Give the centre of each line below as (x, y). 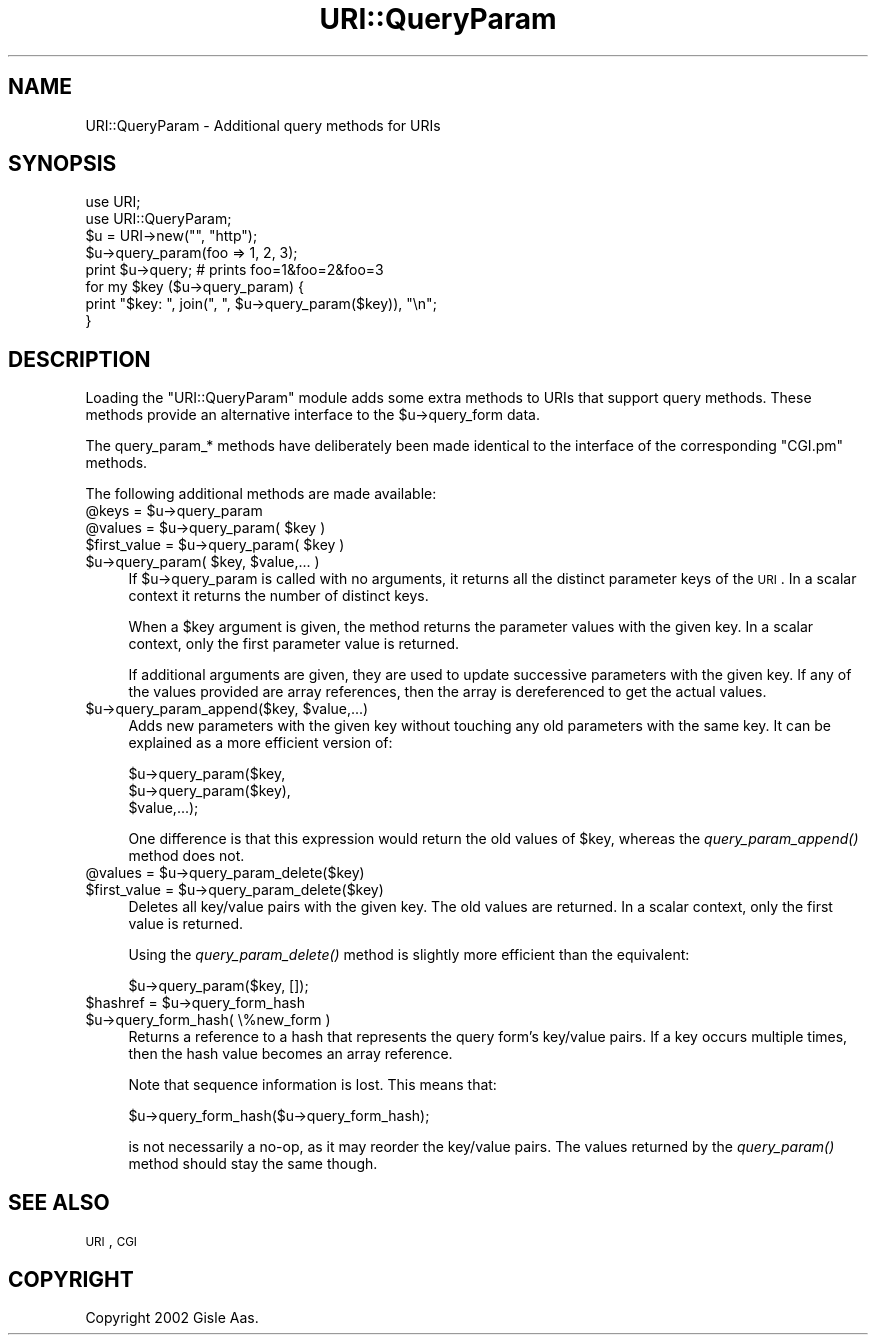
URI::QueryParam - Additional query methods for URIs (263, 125)
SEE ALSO (59, 1202)
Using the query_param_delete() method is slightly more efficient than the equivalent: (409, 955)
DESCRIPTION (79, 359)
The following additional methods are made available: (261, 494)
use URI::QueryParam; (158, 219)
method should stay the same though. (253, 1164)
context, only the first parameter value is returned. (294, 644)
